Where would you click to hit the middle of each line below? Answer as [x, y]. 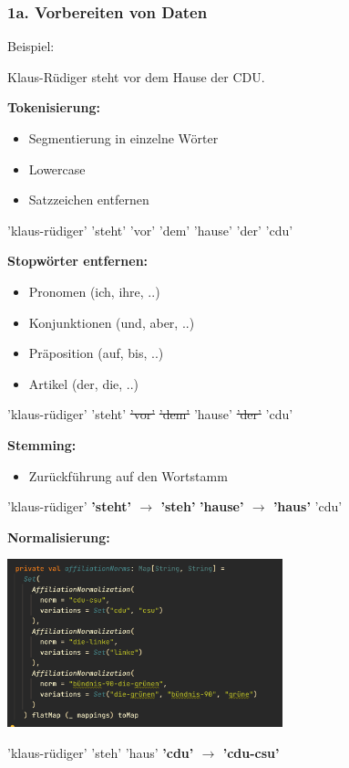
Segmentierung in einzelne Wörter [123, 138]
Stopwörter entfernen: [78, 261]
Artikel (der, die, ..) [84, 383]
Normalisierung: [59, 537]
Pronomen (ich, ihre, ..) [94, 291]
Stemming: [42, 444]
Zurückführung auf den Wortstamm [128, 475]
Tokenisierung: [54, 107]
